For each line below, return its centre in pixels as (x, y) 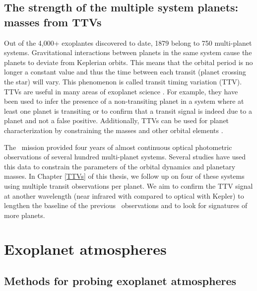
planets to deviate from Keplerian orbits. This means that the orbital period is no (128, 62)
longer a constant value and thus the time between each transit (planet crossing (125, 72)
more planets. (25, 215)
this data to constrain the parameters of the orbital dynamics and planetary (120, 166)
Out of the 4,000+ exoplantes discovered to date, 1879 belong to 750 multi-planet (128, 42)
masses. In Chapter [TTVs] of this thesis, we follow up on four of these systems (124, 176)
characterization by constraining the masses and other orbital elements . (114, 130)
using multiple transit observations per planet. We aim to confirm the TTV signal (128, 185)
